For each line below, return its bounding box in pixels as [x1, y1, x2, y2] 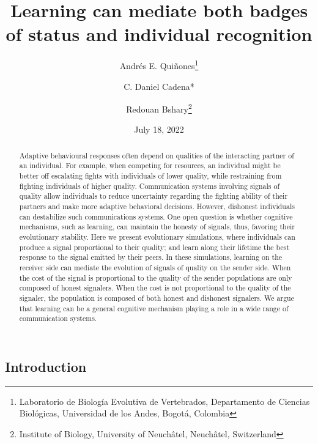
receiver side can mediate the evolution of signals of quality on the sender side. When [19, 262, 291, 273]
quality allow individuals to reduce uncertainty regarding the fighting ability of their [19, 191, 288, 201]
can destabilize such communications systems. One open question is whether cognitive [19, 211, 293, 221]
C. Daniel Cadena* [124, 80, 194, 92]
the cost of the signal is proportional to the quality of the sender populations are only [19, 272, 292, 283]
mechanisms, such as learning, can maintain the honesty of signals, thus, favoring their [19, 221, 295, 232]
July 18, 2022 [134, 123, 184, 136]
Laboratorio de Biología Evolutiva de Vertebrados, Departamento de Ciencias [19, 394, 310, 407]
